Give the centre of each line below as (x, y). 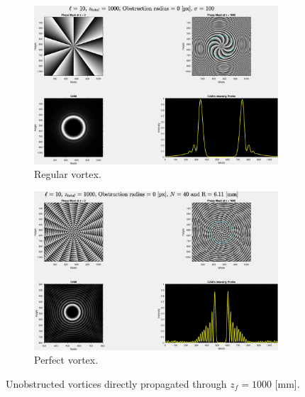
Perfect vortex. (66, 360)
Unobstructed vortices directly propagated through (116, 383)
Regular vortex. (68, 174)
